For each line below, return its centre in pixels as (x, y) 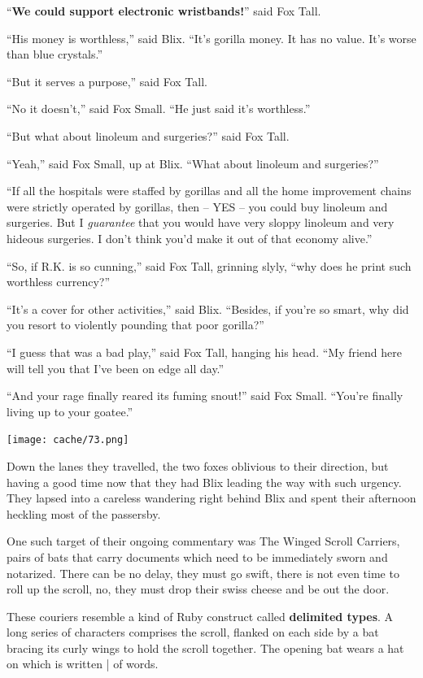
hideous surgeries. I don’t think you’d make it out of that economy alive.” (190, 238)
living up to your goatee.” (70, 411)
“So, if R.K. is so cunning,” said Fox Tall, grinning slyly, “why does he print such (209, 265)
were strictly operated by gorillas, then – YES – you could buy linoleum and (197, 206)
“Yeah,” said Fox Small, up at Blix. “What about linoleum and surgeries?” (193, 163)
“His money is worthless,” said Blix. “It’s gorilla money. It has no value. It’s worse (211, 38)
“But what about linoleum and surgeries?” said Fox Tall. (148, 135)
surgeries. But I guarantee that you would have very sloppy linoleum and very (201, 222)
